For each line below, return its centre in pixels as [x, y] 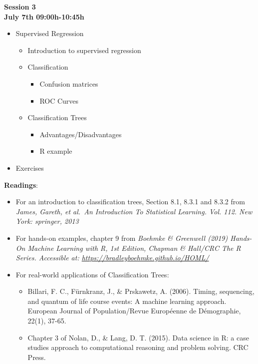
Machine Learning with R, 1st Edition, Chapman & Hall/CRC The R [134, 248]
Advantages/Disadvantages [81, 134]
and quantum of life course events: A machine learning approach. [127, 301]
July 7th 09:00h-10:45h [44, 16]
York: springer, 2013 [47, 221]
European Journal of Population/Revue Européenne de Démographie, [134, 311]
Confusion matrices [69, 83]
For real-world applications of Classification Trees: [92, 274]
